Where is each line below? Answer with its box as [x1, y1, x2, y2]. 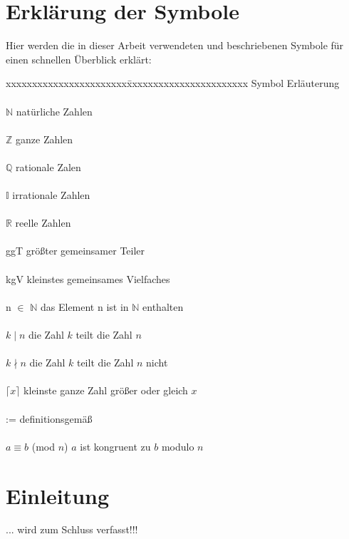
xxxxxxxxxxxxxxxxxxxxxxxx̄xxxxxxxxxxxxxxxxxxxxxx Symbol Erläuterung [6, 76, 340, 91]
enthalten [142, 299, 184, 314]
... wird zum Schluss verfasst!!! [6, 522, 138, 537]
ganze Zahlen [16, 131, 73, 146]
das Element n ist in [40, 299, 129, 314]
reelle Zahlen [15, 215, 71, 230]
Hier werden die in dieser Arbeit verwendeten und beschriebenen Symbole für [6, 38, 344, 53]
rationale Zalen [16, 159, 81, 174]
